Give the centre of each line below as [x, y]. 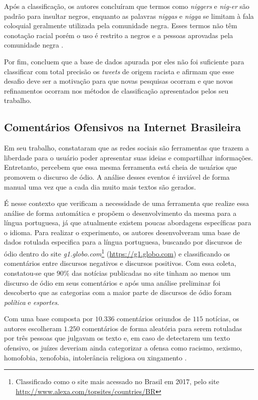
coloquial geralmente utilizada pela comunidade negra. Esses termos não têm [121, 25]
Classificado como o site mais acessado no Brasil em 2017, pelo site [117, 381]
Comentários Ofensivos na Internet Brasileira [123, 127]
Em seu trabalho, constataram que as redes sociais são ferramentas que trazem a [127, 148]
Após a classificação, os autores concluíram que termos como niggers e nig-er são [127, 6]
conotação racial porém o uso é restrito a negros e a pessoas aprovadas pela [119, 35]
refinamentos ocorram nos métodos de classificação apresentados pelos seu [116, 90]
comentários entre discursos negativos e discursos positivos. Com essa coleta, [120, 263]
